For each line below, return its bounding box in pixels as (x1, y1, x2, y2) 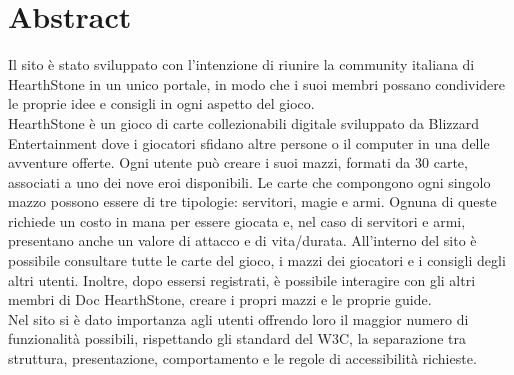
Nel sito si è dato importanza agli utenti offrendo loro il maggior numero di (8, 308, 469, 329)
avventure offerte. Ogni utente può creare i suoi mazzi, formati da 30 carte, (8, 152, 468, 173)
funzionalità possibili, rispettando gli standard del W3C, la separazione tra (8, 328, 466, 349)
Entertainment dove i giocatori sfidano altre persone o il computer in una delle (8, 132, 490, 153)
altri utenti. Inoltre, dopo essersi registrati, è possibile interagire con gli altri (8, 269, 476, 290)
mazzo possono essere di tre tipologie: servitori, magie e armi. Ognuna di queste (8, 191, 497, 212)
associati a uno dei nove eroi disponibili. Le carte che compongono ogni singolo (8, 171, 491, 192)
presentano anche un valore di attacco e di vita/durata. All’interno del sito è (8, 230, 477, 251)
